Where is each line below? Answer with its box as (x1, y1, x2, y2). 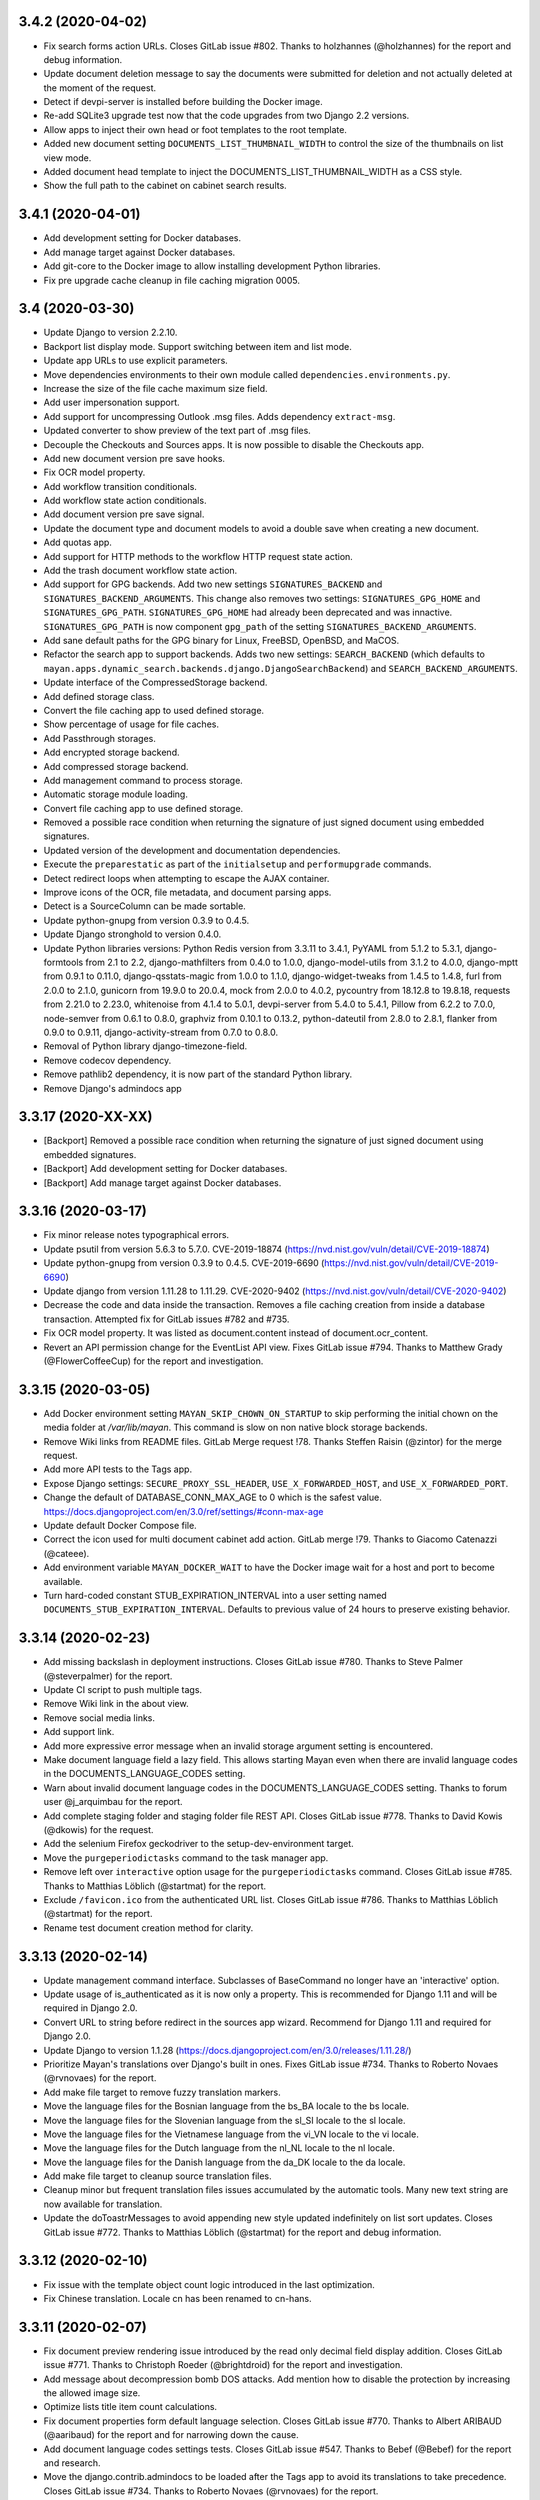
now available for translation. (43, 2198, 163, 2210)
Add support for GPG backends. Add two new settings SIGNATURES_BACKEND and (43, 578, 383, 590)
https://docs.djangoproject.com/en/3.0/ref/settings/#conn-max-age (43, 1505, 324, 1517)
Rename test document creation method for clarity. (43, 1921, 254, 1934)
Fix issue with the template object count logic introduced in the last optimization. (43, 2278, 375, 2290)
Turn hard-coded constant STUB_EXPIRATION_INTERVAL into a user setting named (43, 1589, 387, 1601)
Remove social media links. (43, 1711, 155, 1724)
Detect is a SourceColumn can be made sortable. (43, 900, 247, 912)
